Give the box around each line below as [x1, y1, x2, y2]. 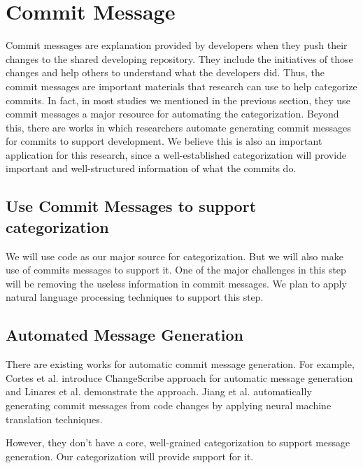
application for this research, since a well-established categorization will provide [6, 147, 347, 162]
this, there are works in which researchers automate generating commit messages [6, 120, 351, 134]
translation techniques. [6, 411, 103, 426]
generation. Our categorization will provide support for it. [6, 448, 254, 463]
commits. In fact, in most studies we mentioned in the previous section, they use [6, 92, 350, 107]
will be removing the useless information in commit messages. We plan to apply [6, 276, 347, 290]
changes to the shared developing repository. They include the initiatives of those [6, 51, 353, 66]
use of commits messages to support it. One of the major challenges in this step [6, 262, 346, 277]
